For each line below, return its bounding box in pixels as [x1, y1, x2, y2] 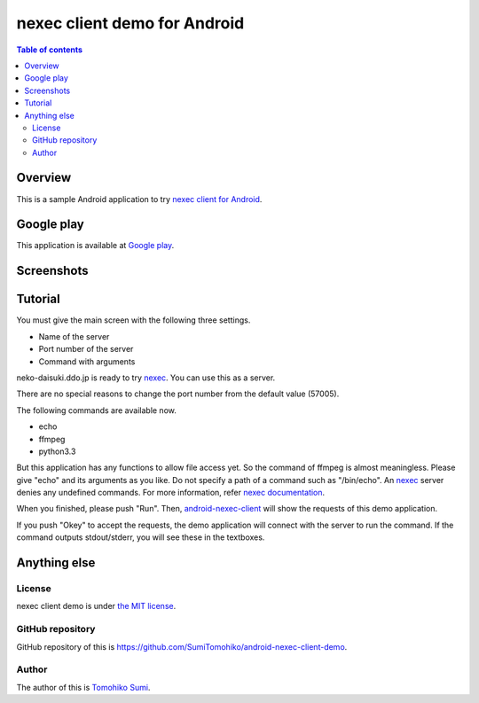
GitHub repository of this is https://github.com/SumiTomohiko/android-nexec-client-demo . [16, 641, 348, 652]
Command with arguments [38, 355, 136, 367]
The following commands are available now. [16, 404, 177, 416]
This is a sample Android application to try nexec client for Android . [16, 193, 263, 204]
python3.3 [38, 446, 76, 457]
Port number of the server [38, 344, 134, 355]
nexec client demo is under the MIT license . [16, 601, 177, 612]
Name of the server [38, 331, 110, 341]
